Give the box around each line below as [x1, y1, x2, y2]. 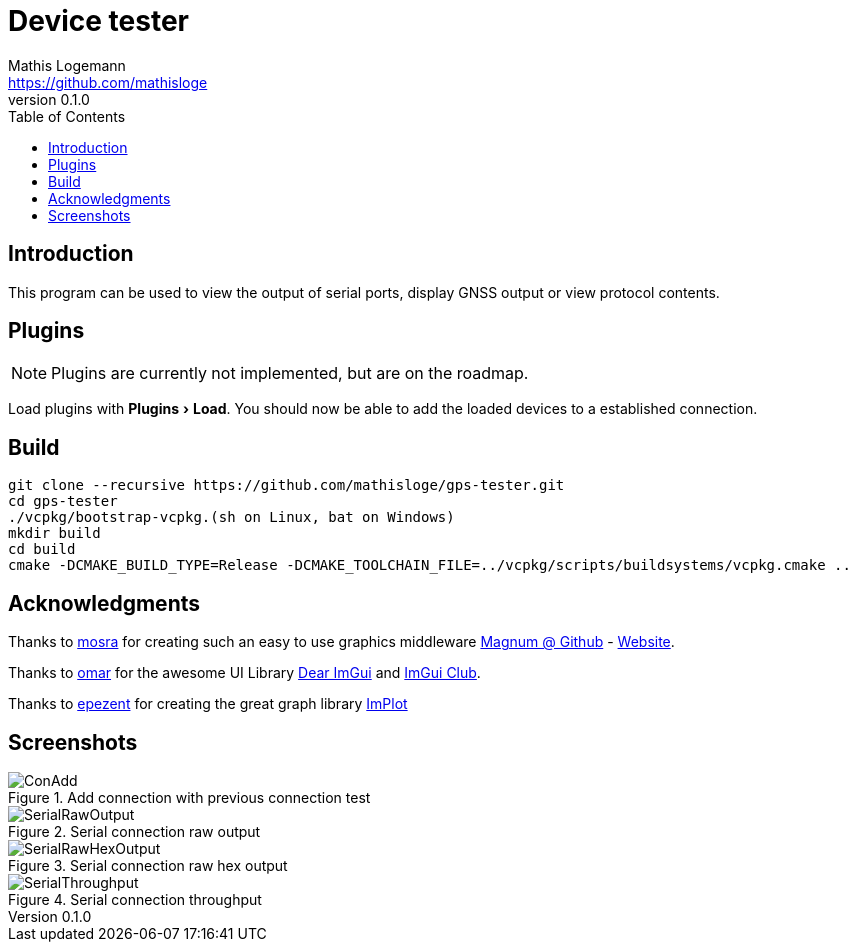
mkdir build [8, 525, 101, 542]
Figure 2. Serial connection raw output [8, 822, 261, 840]
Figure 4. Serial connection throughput [8, 890, 262, 908]
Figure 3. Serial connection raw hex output [8, 856, 288, 874]
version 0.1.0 [8, 90, 90, 108]
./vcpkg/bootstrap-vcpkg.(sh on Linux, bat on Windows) [8, 509, 455, 526]
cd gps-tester [8, 493, 118, 510]
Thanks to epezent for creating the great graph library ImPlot [8, 695, 408, 713]
